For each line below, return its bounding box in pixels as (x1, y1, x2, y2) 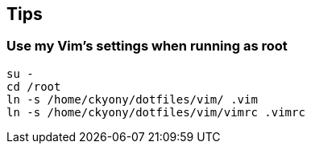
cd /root (6, 79, 61, 93)
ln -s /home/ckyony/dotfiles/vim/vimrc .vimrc (6, 105, 305, 119)
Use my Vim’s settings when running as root (6, 38, 288, 55)
